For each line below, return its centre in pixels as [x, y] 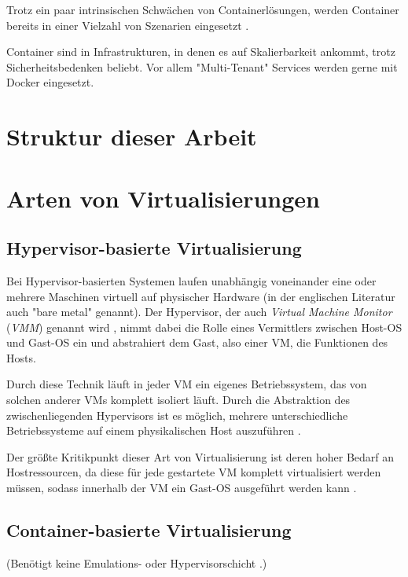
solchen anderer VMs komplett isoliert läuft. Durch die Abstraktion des [178, 400]
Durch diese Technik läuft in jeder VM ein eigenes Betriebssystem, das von [187, 384]
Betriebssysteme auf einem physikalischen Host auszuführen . [154, 430]
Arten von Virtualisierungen [163, 198]
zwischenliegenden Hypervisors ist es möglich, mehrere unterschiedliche [177, 415]
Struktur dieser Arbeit [132, 136]
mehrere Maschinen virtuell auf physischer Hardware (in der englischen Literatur [201, 296]
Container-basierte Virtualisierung [149, 530]
